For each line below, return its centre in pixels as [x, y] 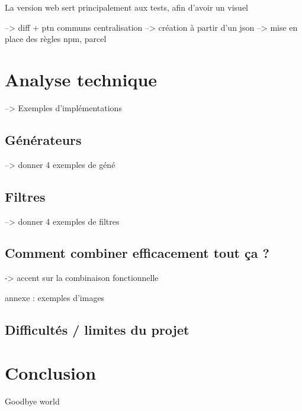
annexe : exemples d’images [55, 297]
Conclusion [51, 373]
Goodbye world [32, 401]
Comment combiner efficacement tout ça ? [137, 253]
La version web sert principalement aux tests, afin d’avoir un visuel [127, 7]
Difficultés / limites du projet [97, 329]
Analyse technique [81, 79]
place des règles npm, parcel [56, 39]
